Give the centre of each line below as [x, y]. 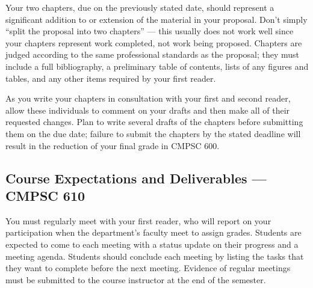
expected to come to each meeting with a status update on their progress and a [152, 244]
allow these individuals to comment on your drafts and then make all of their [148, 110]
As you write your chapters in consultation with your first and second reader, [148, 98]
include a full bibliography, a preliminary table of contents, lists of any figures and [157, 66]
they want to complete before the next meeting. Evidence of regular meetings [148, 268]
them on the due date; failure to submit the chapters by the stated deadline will [153, 133]
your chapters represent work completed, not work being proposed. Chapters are [154, 42]
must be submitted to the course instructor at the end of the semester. [136, 279]
